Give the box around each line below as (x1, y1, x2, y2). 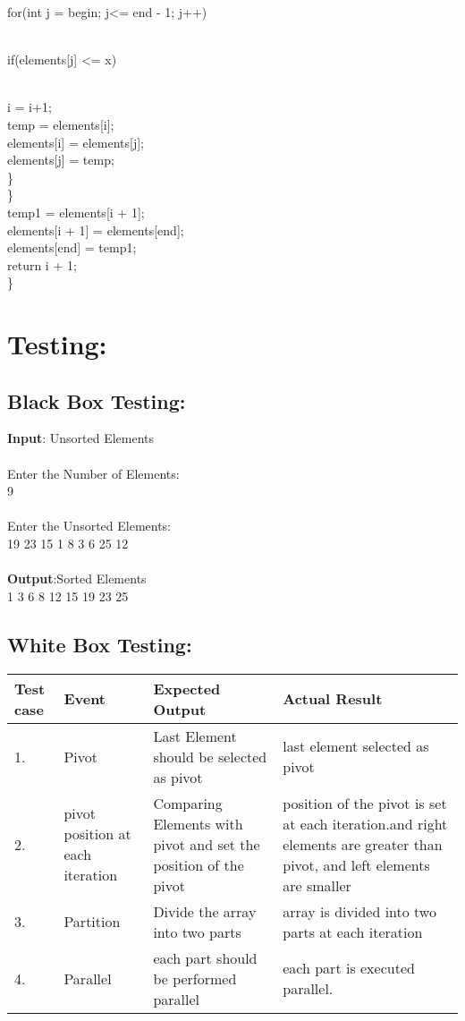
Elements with (153, 813, 243, 834)
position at (63, 823, 131, 845)
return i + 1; (7, 255, 77, 274)
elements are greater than (283, 833, 443, 855)
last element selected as (283, 736, 429, 757)
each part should (153, 947, 258, 968)
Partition (63, 911, 121, 932)
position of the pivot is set (283, 792, 447, 813)
